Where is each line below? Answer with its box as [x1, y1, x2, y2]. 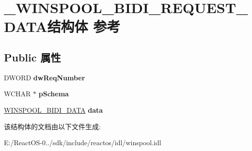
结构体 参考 [47, 16, 121, 36]
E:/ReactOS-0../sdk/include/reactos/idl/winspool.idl [4, 137, 161, 148]
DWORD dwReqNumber [4, 72, 85, 82]
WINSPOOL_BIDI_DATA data [4, 105, 103, 115]
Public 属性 [4, 49, 61, 64]
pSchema [38, 89, 69, 99]
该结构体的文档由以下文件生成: [4, 121, 101, 131]
